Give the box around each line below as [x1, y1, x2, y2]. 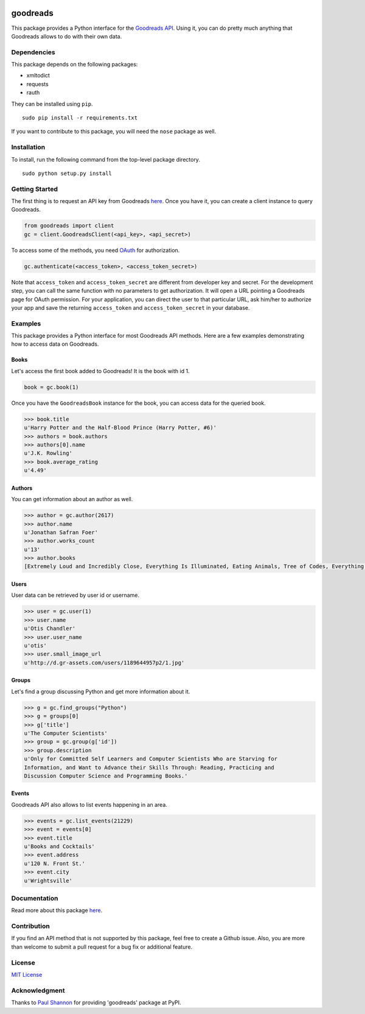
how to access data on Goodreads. [11, 340, 99, 348]
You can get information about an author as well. [11, 496, 133, 503]
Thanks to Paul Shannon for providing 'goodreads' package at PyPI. [11, 999, 182, 1006]
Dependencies [11, 48, 56, 56]
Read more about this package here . [11, 907, 103, 914]
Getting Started [11, 185, 58, 193]
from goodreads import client [24, 223, 114, 229]
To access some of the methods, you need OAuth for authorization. [11, 246, 180, 254]
